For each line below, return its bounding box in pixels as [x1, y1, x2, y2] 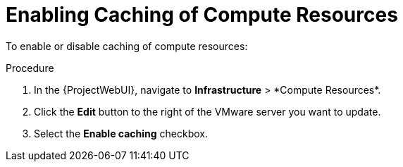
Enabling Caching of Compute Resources [6, 3, 398, 27]
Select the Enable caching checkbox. [34, 127, 208, 140]
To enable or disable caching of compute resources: [6, 39, 248, 52]
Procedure [6, 61, 54, 74]
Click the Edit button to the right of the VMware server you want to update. [34, 105, 381, 118]
